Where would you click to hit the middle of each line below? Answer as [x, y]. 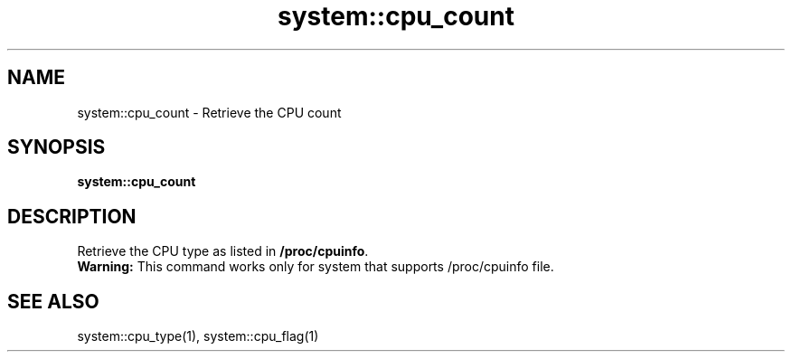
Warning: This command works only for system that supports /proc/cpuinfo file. [316, 267]
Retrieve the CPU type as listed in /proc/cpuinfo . [223, 251]
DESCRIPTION [72, 216]
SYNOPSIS [57, 147]
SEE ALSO [53, 301]
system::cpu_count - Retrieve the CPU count [209, 112]
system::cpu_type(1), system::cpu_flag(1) [198, 336]
